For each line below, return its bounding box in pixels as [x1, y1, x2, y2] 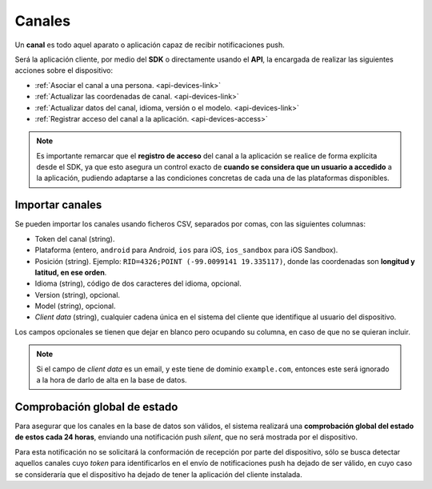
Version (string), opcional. [34, 290, 120, 299]
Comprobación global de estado [14, 400, 178, 414]
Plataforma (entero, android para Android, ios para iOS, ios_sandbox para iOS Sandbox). [34, 245, 338, 255]
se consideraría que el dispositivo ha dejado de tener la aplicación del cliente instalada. [14, 469, 303, 479]
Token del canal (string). [34, 234, 115, 243]
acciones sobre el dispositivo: [14, 66, 114, 75]
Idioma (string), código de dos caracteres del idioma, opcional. [34, 279, 242, 288]
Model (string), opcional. [34, 301, 116, 311]
